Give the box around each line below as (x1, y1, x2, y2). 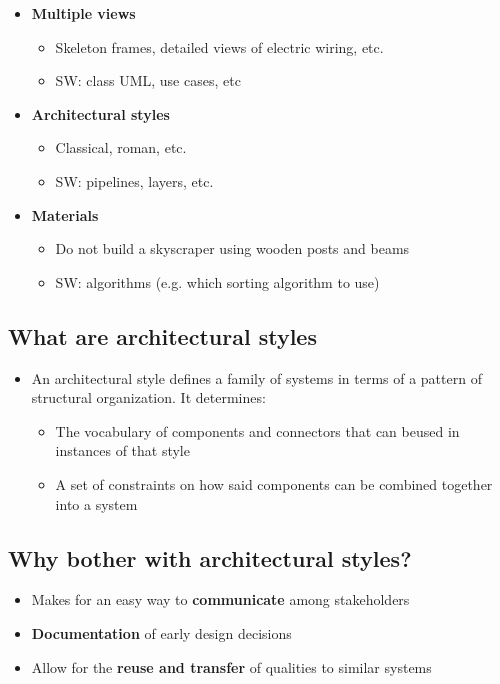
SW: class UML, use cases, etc (55, 70, 241, 91)
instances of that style (55, 440, 190, 461)
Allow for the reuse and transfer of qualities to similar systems (31, 656, 432, 677)
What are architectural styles (8, 320, 317, 351)
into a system (55, 493, 138, 514)
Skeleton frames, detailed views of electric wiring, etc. (55, 36, 384, 57)
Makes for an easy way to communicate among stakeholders (31, 589, 410, 610)
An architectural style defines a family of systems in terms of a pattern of (31, 367, 482, 388)
